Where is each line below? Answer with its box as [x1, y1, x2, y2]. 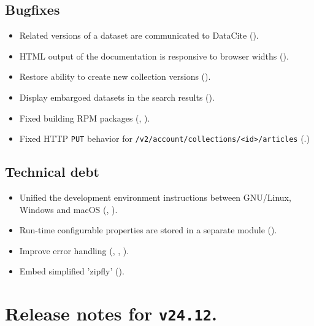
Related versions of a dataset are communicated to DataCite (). [19, 29, 259, 42]
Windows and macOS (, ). [19, 203, 118, 215]
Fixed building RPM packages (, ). [19, 111, 150, 124]
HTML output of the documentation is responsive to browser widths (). [19, 49, 289, 62]
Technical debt [5, 162, 99, 181]
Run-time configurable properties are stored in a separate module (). [19, 223, 277, 236]
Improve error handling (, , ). [19, 244, 129, 257]
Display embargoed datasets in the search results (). [19, 90, 215, 103]
